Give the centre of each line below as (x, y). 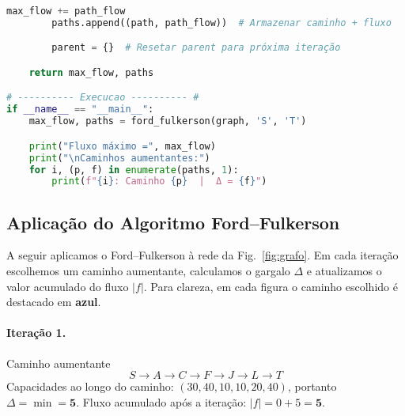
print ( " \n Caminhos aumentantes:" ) (119, 158)
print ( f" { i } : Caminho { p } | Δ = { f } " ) (159, 182)
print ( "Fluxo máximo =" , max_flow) (122, 146)
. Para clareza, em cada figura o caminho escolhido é (271, 286)
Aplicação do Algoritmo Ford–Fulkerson (173, 222)
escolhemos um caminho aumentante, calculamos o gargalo (148, 271)
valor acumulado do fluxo (68, 286)
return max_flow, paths (91, 72)
